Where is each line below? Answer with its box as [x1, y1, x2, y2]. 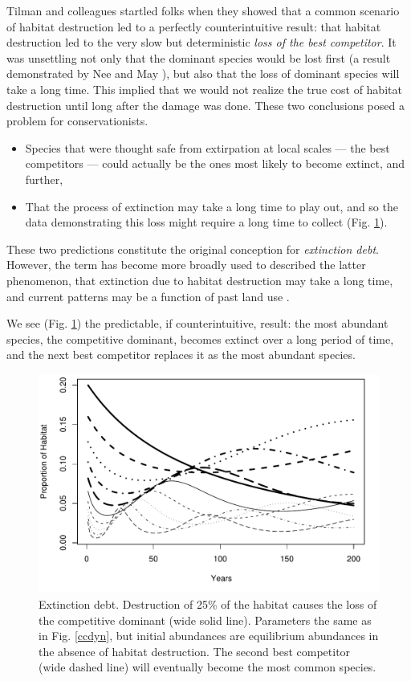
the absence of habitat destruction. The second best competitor [39, 642, 351, 659]
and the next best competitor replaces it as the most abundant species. [6, 346, 356, 363]
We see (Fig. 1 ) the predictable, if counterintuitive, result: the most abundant [6, 315, 389, 332]
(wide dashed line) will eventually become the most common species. [39, 659, 376, 675]
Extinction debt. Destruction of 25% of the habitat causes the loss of [39, 595, 377, 612]
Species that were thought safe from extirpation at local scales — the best [25, 139, 390, 156]
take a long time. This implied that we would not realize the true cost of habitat [6, 80, 402, 97]
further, [25, 170, 63, 187]
